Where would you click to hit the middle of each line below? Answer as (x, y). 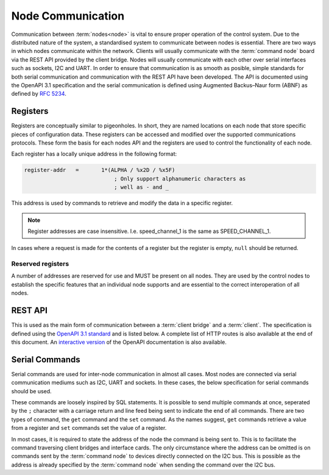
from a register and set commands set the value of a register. (89, 428)
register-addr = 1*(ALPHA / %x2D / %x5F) (100, 170)
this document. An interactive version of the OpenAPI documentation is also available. (119, 342)
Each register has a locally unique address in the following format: (94, 154)
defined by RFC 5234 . (39, 94)
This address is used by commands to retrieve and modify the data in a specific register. (122, 203)
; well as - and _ (141, 187)
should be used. (31, 391)
